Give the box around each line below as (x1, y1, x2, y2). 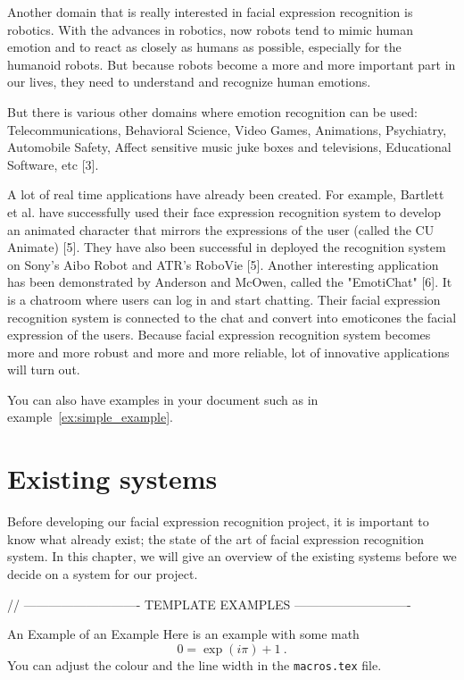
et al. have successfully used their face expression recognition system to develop (7, 202, 442, 221)
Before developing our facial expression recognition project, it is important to (7, 512, 429, 531)
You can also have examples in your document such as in (7, 390, 319, 408)
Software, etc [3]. (7, 155, 99, 173)
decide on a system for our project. (7, 564, 198, 583)
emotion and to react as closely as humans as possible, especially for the (7, 38, 402, 56)
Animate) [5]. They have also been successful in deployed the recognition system (7, 238, 446, 256)
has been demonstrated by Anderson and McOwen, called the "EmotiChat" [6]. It (7, 273, 452, 291)
